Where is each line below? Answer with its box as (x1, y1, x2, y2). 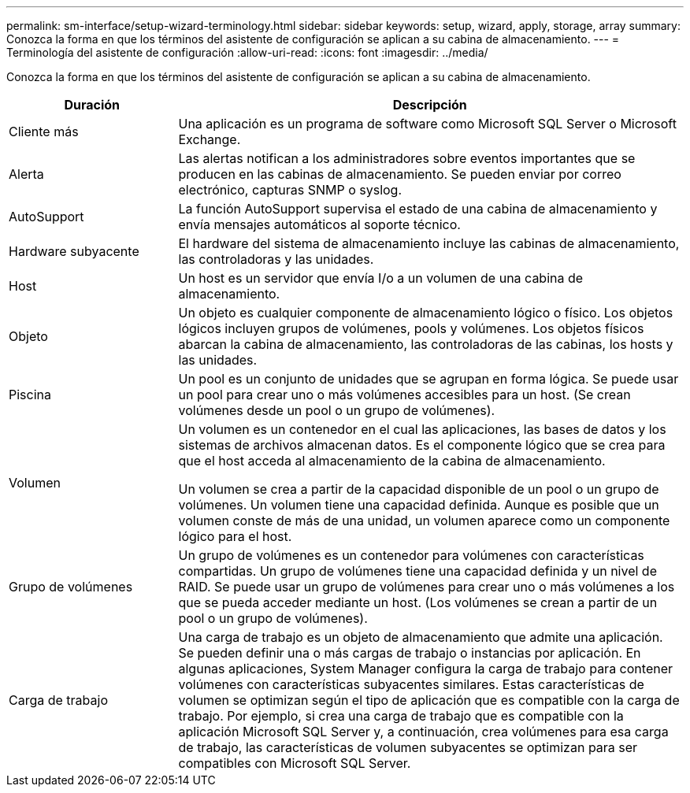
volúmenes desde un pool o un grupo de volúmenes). (178, 402, 495, 418)
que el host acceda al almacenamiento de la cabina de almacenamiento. (178, 453, 606, 469)
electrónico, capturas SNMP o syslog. (178, 182, 402, 198)
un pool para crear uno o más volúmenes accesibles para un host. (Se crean (178, 387, 631, 402)
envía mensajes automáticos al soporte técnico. (178, 217, 461, 232)
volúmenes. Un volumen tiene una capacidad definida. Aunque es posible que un (178, 497, 659, 513)
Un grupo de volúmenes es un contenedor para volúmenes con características (178, 547, 644, 563)
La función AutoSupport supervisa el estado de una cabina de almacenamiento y (178, 201, 658, 217)
